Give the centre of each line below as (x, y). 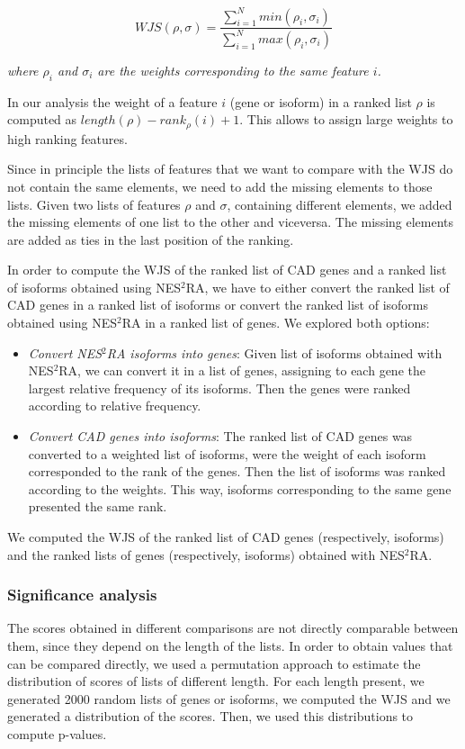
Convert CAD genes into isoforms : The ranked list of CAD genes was (220, 436)
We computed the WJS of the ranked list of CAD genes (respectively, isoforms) (226, 537)
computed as (42, 119)
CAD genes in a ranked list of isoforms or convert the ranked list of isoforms (218, 305)
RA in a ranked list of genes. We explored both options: (276, 323)
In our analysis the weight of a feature (112, 101)
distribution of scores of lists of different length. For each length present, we (216, 681)
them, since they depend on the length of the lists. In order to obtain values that (230, 645)
